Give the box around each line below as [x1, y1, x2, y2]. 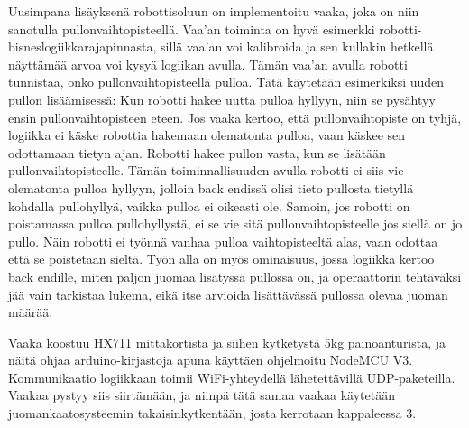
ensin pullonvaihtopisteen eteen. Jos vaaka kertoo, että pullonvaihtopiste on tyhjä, [8, 107, 462, 126]
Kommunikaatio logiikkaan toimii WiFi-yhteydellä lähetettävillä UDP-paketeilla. [8, 368, 455, 386]
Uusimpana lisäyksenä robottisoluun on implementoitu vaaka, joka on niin [8, 2, 419, 20]
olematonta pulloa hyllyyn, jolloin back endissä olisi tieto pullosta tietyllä [8, 178, 414, 197]
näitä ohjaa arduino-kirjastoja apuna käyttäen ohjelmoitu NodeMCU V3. [8, 350, 413, 369]
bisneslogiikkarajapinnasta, [8, 37, 157, 56]
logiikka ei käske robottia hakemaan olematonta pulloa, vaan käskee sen [8, 126, 406, 144]
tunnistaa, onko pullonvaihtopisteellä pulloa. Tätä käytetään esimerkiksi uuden [8, 72, 445, 91]
